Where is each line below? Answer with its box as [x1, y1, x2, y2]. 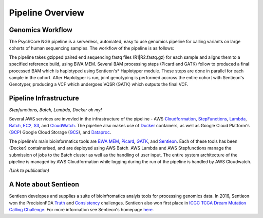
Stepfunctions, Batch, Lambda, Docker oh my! [9, 107, 102, 113]
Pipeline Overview [9, 7, 85, 18]
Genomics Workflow [9, 26, 73, 34]
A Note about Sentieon [9, 180, 79, 189]
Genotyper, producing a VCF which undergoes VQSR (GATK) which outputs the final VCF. [9, 82, 188, 87]
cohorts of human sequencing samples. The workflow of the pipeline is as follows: [9, 45, 175, 51]
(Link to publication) [9, 168, 50, 173]
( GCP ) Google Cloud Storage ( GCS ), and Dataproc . [9, 129, 112, 135]
